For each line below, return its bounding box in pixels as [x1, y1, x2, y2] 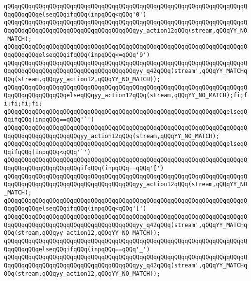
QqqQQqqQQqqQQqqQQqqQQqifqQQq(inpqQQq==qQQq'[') [4, 165, 164, 172]
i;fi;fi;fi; [4, 100, 42, 107]
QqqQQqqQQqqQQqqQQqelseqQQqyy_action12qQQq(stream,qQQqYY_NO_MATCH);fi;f [4, 92, 248, 99]
